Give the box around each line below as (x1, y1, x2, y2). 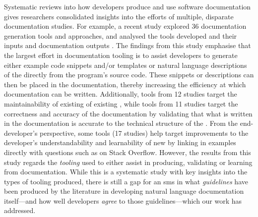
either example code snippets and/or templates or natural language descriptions (4, 59, 247, 70)
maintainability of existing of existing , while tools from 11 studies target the (4, 98, 238, 108)
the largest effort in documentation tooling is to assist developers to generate (4, 50, 238, 60)
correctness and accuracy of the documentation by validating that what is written (4, 108, 253, 118)
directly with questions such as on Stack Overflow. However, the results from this (4, 147, 251, 157)
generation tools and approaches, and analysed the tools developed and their (4, 30, 237, 41)
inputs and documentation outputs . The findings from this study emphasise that (4, 40, 251, 51)
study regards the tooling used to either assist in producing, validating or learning (4, 157, 253, 167)
